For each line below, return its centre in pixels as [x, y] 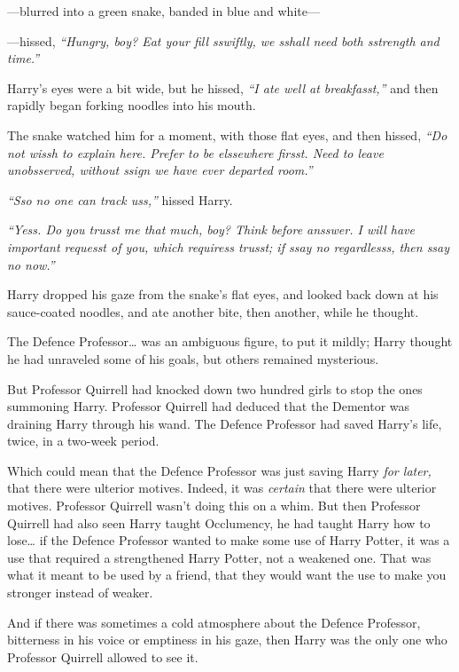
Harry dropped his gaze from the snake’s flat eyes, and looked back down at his [223, 294]
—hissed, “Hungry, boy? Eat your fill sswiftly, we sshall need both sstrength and [223, 40]
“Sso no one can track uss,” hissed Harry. [120, 199]
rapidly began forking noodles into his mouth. [132, 105]
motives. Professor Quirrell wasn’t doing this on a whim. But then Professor [214, 506]
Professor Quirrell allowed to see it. [103, 656]
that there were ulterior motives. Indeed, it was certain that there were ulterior [222, 488]
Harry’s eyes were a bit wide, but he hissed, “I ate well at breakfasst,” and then [223, 87]
